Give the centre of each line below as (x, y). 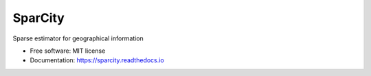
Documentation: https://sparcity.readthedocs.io (97, 60)
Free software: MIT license (68, 51)
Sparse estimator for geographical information (78, 38)
